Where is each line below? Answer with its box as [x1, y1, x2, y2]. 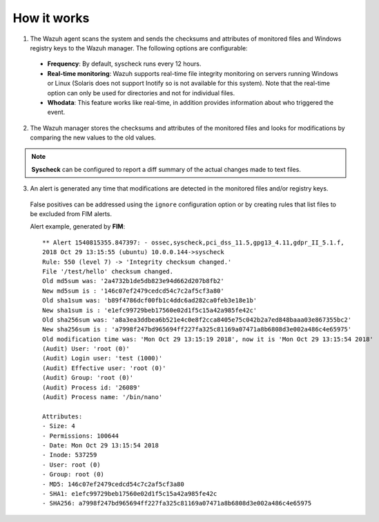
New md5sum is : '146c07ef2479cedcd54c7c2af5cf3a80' [42, 287, 224, 295]
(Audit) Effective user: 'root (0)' [42, 364, 166, 372]
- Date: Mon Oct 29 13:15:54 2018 [42, 442, 159, 449]
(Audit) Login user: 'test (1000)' [42, 354, 163, 362]
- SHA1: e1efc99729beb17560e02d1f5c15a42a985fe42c [42, 490, 217, 497]
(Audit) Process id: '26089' [42, 383, 141, 391]
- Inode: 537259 [42, 451, 97, 459]
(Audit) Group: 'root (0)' [42, 374, 134, 382]
